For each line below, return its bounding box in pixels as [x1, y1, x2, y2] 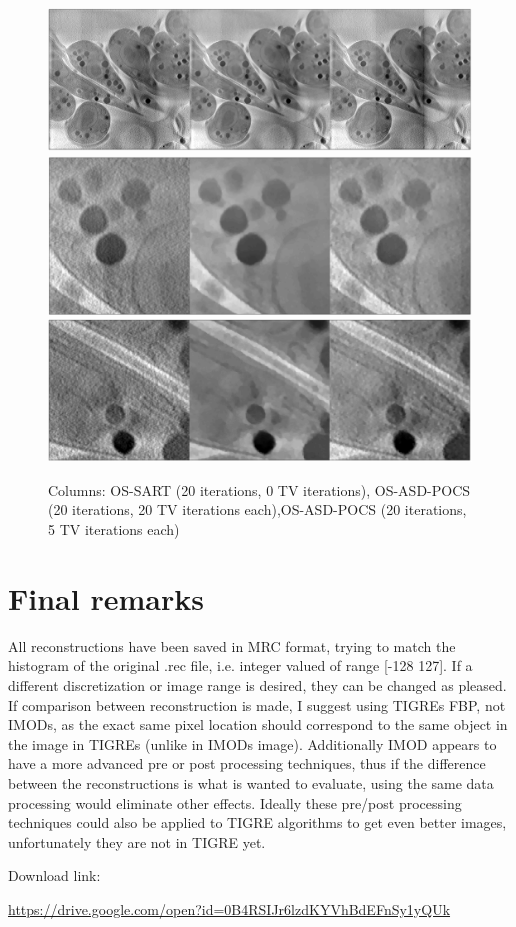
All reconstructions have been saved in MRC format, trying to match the [8, 635, 456, 656]
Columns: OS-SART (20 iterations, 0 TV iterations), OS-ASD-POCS [48, 479, 471, 500]
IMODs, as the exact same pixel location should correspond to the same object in [8, 714, 508, 735]
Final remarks [8, 577, 204, 618]
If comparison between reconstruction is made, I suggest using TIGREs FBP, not [8, 694, 506, 715]
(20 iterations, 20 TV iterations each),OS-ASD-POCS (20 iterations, [48, 499, 467, 520]
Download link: [8, 865, 101, 886]
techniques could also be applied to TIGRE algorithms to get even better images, [8, 812, 507, 833]
